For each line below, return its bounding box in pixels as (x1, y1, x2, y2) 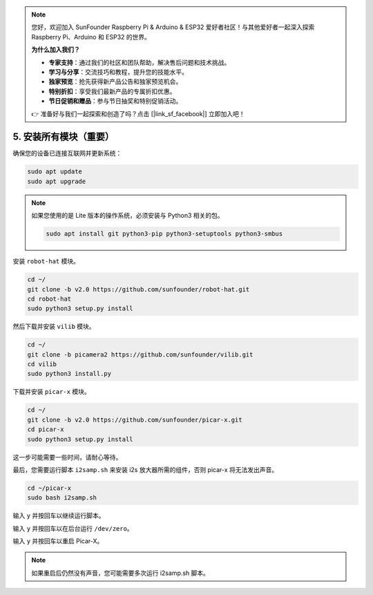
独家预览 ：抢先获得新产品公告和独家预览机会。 (48, 77, 182, 86)
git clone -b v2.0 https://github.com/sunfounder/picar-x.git (27, 415, 242, 424)
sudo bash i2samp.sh (27, 494, 97, 502)
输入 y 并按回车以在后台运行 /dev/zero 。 (12, 524, 134, 532)
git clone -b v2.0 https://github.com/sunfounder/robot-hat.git (27, 285, 250, 293)
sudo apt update (27, 168, 83, 176)
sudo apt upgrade (27, 177, 86, 185)
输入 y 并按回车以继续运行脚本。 (12, 511, 105, 520)
